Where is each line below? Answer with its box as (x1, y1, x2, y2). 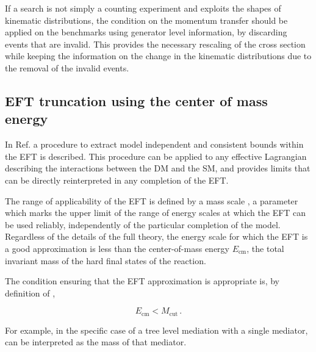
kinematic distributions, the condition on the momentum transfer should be (5, 13, 288, 26)
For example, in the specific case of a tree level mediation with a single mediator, (5, 323, 308, 336)
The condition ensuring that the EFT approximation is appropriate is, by (5, 275, 280, 287)
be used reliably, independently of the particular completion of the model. (5, 218, 281, 231)
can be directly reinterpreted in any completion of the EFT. (5, 173, 229, 186)
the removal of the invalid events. (5, 61, 129, 74)
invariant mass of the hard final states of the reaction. (5, 254, 206, 267)
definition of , (5, 286, 56, 299)
